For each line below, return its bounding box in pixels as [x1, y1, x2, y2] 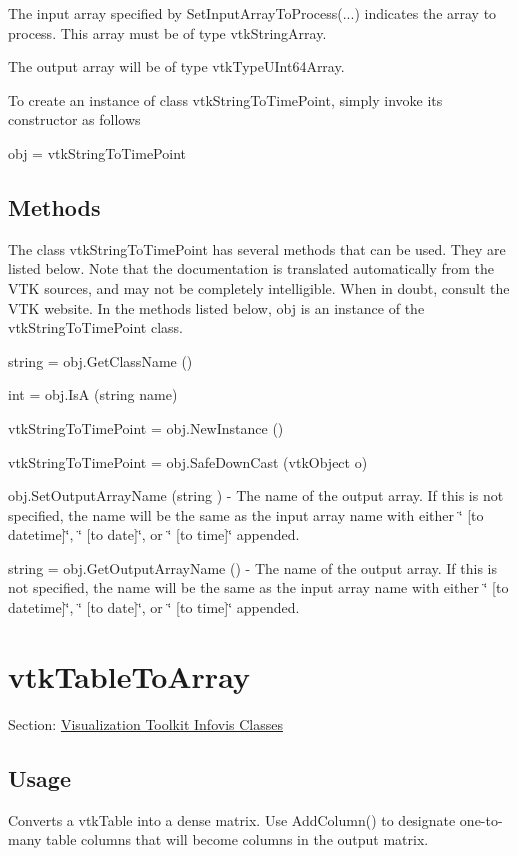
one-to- [459, 809, 503, 830]
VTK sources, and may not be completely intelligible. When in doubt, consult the [8, 277, 510, 298]
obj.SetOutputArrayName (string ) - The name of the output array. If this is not [8, 485, 504, 506]
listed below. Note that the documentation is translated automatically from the [8, 258, 495, 279]
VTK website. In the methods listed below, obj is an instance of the [8, 297, 425, 318]
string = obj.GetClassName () [8, 350, 193, 371]
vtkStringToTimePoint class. [8, 317, 184, 338]
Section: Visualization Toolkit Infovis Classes [8, 713, 283, 734]
